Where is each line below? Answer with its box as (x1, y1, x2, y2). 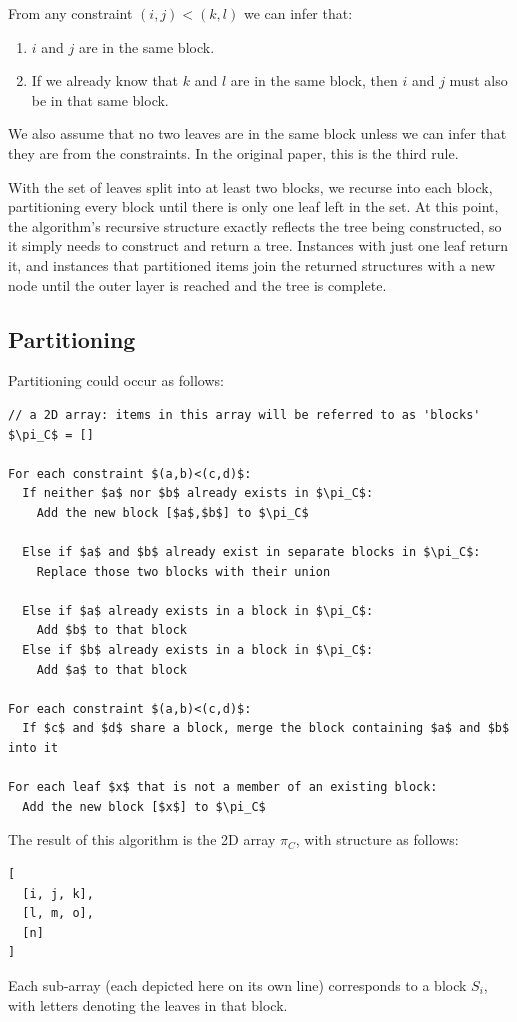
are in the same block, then (230, 70, 398, 91)
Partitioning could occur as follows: (8, 370, 224, 391)
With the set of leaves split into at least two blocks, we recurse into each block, (8, 176, 493, 197)
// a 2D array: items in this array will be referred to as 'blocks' (8, 407, 481, 422)
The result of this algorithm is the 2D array (8, 829, 276, 850)
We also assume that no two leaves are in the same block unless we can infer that (8, 123, 507, 144)
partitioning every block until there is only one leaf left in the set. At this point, (8, 196, 499, 217)
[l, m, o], (22, 906, 94, 921)
